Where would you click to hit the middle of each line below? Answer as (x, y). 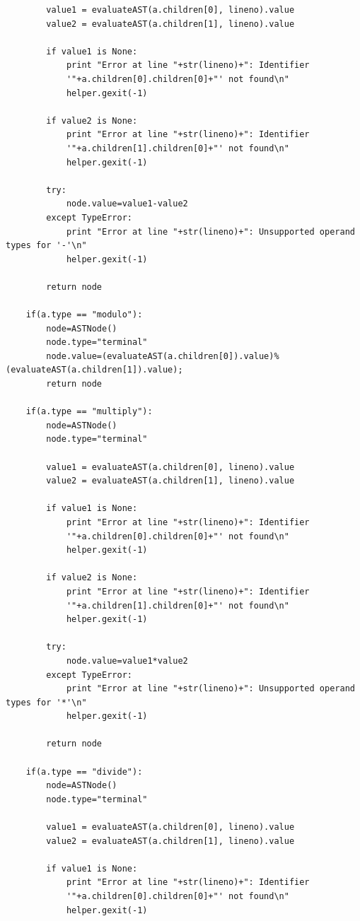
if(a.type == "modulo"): (84, 315)
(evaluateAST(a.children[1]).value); (94, 370)
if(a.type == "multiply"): (89, 412)
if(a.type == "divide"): (84, 772)
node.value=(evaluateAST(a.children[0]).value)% (163, 356)
